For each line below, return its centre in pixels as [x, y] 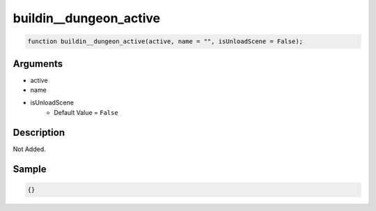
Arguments [38, 64]
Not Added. [30, 149]
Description [39, 132]
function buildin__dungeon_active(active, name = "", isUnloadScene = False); [165, 41]
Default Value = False [86, 112]
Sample [30, 169]
